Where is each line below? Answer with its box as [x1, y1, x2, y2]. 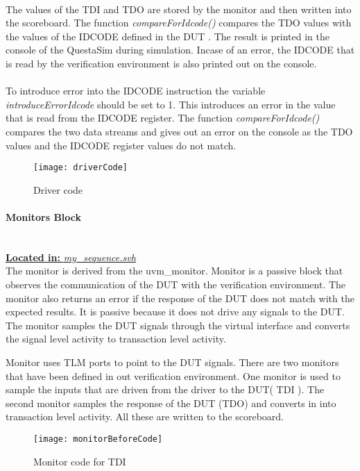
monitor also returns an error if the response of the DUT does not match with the [6, 290, 354, 305]
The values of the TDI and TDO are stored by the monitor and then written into [6, 1, 352, 16]
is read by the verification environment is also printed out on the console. [6, 56, 317, 70]
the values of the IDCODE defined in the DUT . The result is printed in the [6, 28, 329, 43]
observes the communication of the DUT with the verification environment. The [6, 276, 346, 291]
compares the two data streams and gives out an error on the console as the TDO [6, 124, 353, 138]
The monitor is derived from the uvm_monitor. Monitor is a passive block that [6, 263, 343, 278]
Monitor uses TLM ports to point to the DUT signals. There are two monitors [6, 354, 339, 369]
